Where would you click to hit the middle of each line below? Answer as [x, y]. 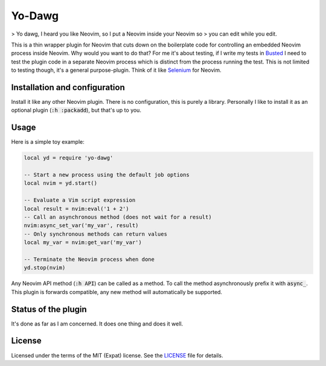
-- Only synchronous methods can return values [95, 234]
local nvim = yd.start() [61, 183]
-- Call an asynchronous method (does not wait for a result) [118, 217]
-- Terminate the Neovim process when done [89, 259]
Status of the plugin [49, 309]
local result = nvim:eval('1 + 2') [76, 209]
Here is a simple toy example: [48, 142]
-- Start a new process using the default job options [107, 175]
